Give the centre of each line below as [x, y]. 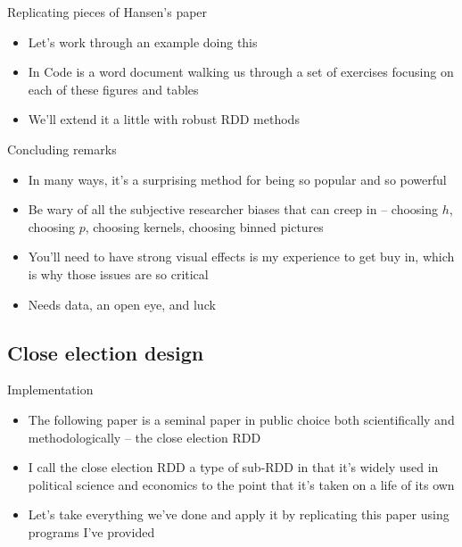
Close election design [106, 352]
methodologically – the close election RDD [144, 437]
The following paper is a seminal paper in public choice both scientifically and [241, 419]
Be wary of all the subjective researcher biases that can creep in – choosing [233, 209]
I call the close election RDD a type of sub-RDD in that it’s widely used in [233, 467]
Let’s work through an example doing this [143, 41]
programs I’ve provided [91, 531]
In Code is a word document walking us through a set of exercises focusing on [241, 72]
